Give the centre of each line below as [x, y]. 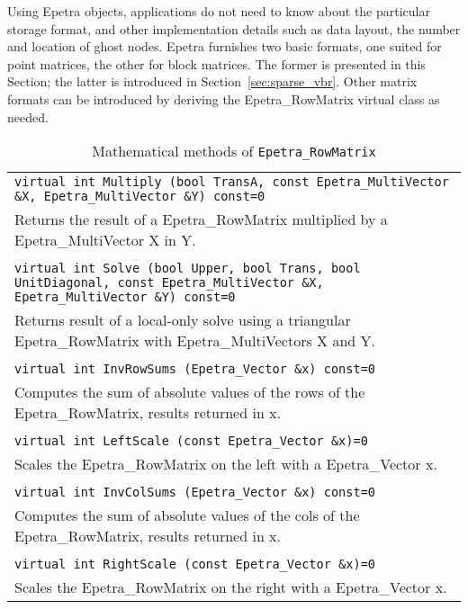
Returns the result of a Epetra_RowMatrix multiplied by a [201, 219]
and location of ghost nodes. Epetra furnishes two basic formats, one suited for [225, 46]
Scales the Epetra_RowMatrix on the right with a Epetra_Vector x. [231, 587]
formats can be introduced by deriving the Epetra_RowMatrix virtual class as [224, 99]
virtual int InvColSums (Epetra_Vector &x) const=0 [195, 493]
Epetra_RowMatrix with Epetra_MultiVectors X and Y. [195, 341]
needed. [28, 116]
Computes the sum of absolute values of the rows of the [190, 392]
